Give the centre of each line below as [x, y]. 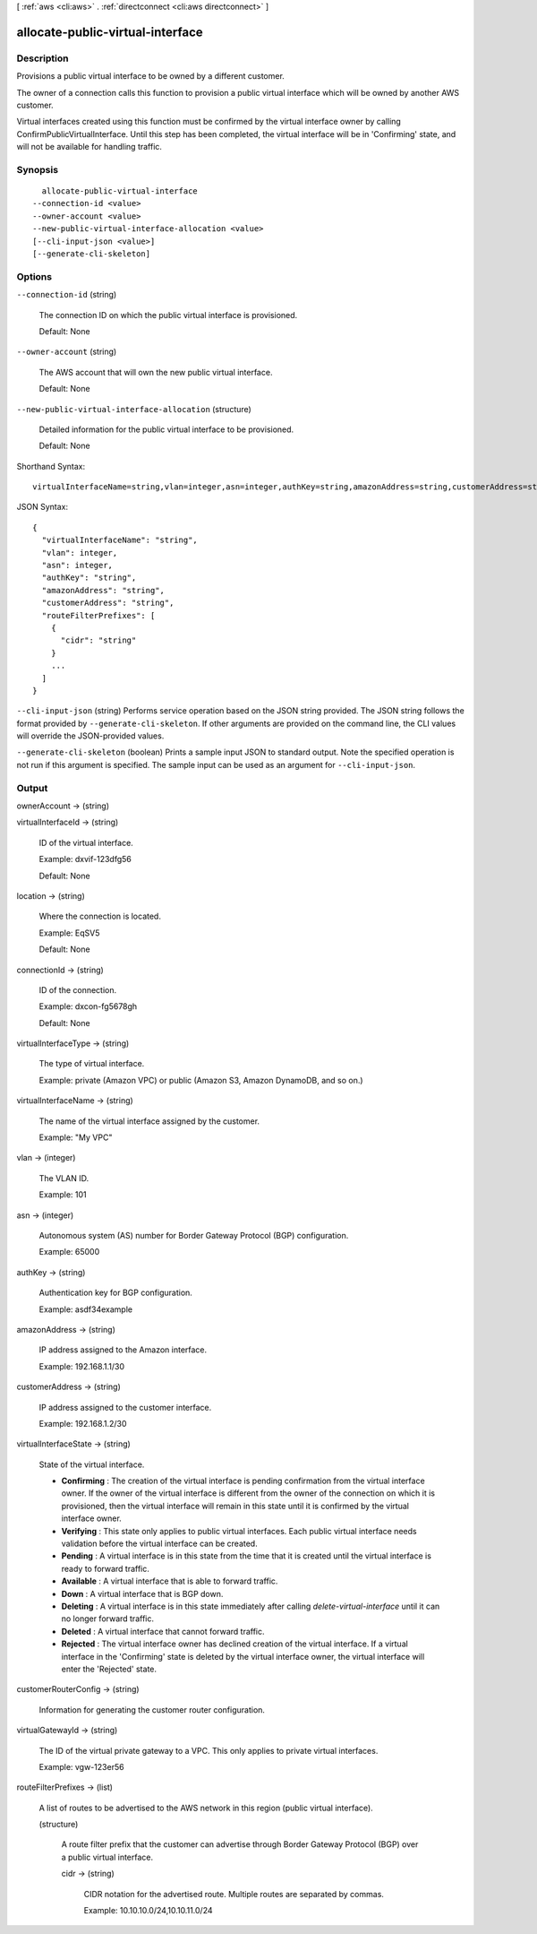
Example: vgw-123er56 [81, 1766]
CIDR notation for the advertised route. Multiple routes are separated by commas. [234, 1894]
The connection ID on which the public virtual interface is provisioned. [168, 315]
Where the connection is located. [100, 916]
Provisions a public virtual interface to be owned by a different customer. [151, 76]
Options [34, 276]
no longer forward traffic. [107, 1619]
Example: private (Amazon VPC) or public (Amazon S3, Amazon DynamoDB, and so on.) [201, 1080]
